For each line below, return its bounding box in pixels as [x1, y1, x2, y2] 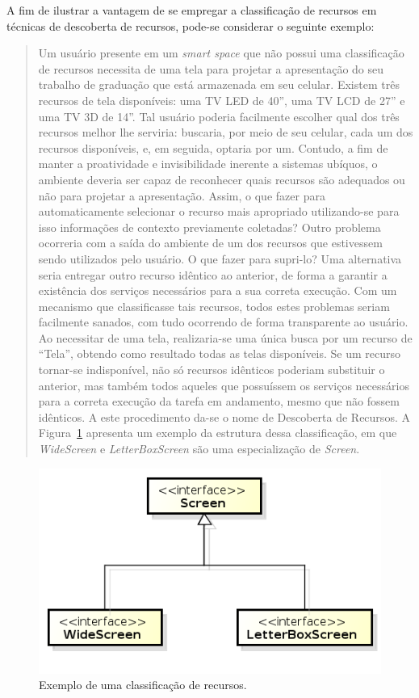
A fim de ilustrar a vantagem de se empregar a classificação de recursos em [6, 2, 377, 18]
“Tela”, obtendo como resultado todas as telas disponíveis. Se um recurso [38, 345, 401, 362]
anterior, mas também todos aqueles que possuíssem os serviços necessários [38, 376, 409, 393]
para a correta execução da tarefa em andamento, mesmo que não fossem [38, 393, 400, 410]
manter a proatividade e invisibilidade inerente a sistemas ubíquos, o [38, 155, 378, 172]
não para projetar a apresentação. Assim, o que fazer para [38, 187, 325, 204]
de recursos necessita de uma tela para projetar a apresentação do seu [38, 60, 384, 77]
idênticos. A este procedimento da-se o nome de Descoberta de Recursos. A [38, 408, 410, 425]
